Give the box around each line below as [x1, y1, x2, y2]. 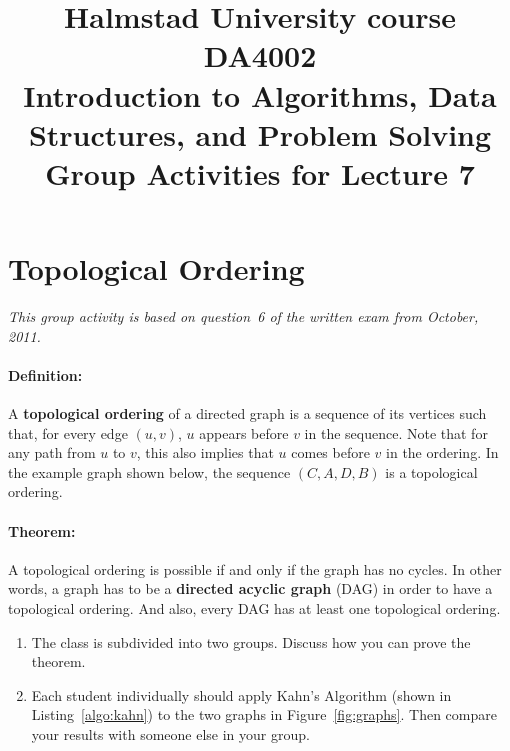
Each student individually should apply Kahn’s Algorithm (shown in [31, 684, 452, 705]
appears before [199, 422, 289, 443]
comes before [291, 442, 370, 463]
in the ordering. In [386, 442, 499, 463]
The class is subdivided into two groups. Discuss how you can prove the [31, 631, 471, 652]
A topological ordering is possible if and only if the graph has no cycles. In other [8, 558, 502, 579]
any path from [8, 442, 96, 463]
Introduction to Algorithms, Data [23, 74, 497, 115]
